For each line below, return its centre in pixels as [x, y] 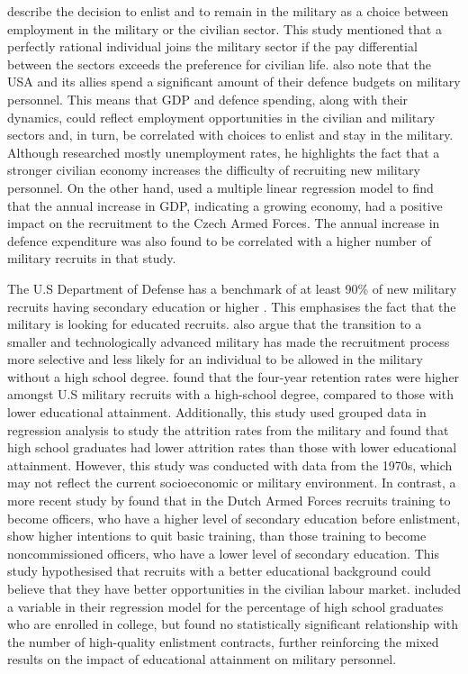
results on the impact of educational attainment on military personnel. [202, 659]
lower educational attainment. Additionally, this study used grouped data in [217, 412]
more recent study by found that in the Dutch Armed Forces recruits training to [229, 501]
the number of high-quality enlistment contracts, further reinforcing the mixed [223, 641]
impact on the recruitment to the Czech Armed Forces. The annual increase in [224, 223]
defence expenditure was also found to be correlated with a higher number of [219, 240]
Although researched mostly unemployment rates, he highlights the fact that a [224, 152]
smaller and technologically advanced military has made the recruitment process [229, 341]
